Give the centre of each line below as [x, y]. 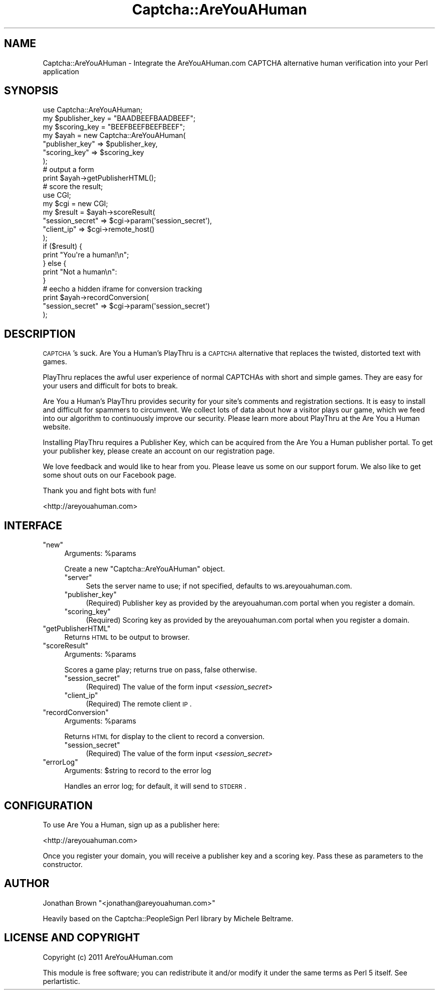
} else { [55, 263]
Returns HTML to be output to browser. [127, 637]
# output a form [68, 170]
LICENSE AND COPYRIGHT [72, 938]
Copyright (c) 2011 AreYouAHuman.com [108, 957]
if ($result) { [63, 246]
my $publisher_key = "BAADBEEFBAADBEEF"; [119, 118]
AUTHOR [27, 884]
